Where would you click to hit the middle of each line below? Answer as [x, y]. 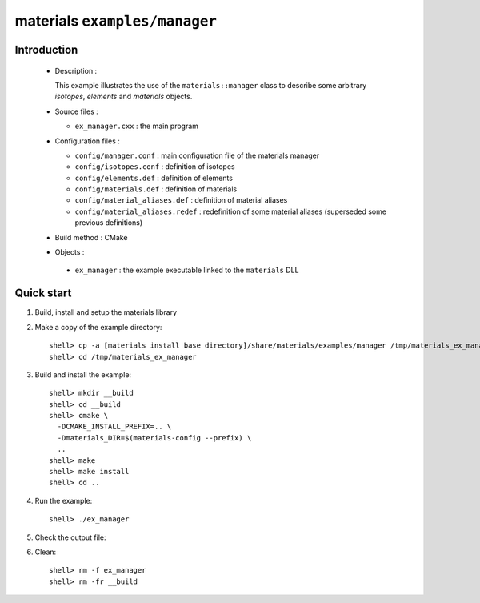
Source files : [77, 111]
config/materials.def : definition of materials [156, 189]
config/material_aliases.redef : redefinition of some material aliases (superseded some [231, 211]
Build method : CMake [91, 237]
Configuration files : [87, 141]
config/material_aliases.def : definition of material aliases [181, 200]
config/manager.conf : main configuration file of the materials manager [197, 155]
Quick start [43, 293]
